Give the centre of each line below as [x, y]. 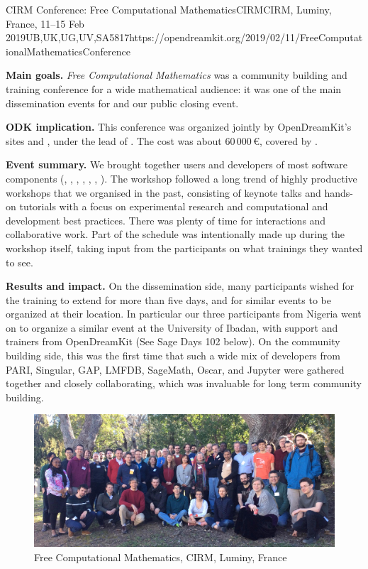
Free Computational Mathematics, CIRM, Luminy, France [161, 557]
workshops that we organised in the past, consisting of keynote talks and [163, 192]
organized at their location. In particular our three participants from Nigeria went [184, 314]
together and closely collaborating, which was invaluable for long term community [184, 383]
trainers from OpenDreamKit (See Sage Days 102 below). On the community [173, 341]
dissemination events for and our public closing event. [122, 103]
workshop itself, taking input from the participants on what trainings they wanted [184, 248]
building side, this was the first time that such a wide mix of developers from [173, 356]
